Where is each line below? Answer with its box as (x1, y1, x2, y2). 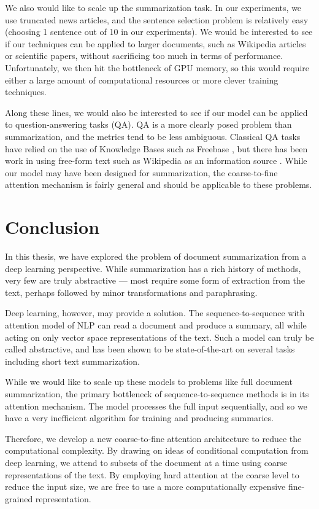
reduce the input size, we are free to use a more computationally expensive (5, 480, 286, 493)
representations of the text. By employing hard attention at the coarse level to (5, 468, 299, 481)
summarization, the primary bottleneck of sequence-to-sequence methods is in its (5, 387, 309, 400)
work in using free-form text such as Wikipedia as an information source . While (5, 154, 307, 167)
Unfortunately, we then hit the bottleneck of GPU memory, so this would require (5, 61, 310, 74)
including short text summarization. (5, 354, 140, 367)
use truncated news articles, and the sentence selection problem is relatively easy (5, 13, 309, 26)
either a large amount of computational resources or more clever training (5, 73, 279, 86)
